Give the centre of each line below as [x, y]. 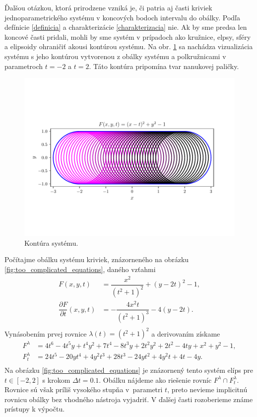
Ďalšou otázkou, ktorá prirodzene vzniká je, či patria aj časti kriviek [108, 7]
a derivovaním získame [186, 333]
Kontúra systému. [51, 243]
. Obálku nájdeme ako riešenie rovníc [155, 380]
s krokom [56, 380]
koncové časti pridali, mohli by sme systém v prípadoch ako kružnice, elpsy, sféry [128, 36]
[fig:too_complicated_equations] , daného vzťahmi [80, 269]
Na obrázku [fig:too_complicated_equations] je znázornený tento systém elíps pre [129, 370]
